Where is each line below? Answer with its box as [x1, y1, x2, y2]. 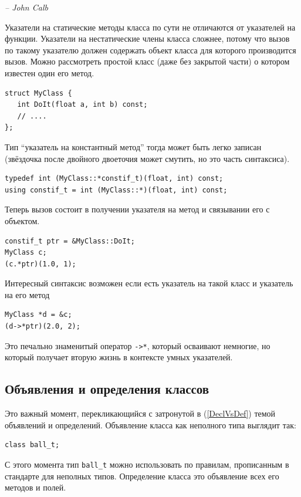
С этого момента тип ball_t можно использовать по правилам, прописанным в [5, 458, 289, 470]
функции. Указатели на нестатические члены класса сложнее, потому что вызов [5, 32, 290, 45]
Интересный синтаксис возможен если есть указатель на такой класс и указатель [5, 277, 293, 289]
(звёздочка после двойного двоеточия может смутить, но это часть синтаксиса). [5, 152, 290, 164]
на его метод [5, 288, 50, 300]
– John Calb [5, 1, 48, 13]
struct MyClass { [5, 89, 72, 97]
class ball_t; [5, 441, 60, 449]
